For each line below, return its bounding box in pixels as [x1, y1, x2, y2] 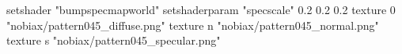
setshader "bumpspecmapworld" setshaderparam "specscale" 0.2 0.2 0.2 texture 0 [6, 2, 396, 17]
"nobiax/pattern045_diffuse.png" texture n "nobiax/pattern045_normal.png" [6, 16, 379, 33]
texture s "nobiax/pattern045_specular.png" [6, 32, 221, 49]
